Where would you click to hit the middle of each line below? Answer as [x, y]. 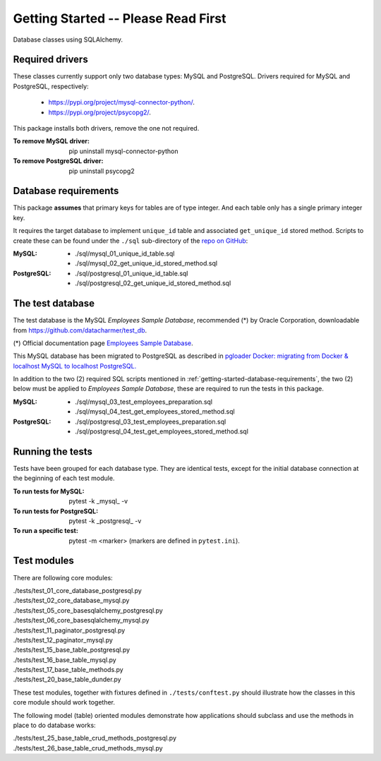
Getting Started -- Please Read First [120, 18]
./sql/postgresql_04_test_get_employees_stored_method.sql [162, 431]
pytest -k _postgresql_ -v [105, 521]
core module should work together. [64, 702]
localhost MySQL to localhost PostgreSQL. [75, 366]
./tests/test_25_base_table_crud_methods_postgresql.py [95, 738]
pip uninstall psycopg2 [102, 171]
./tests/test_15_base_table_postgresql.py [72, 650]
